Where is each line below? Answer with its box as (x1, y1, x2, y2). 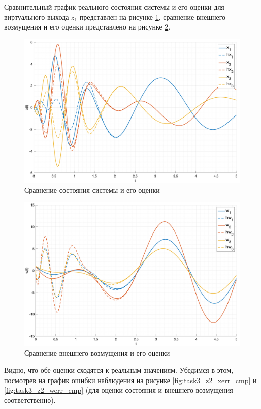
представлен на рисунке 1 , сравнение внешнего (79, 11, 226, 22)
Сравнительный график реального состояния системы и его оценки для (4, 2, 224, 12)
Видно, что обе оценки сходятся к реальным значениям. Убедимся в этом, (4, 364, 234, 375)
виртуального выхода (4, 11, 69, 22)
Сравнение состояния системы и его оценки (24, 184, 160, 195)
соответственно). (4, 394, 56, 405)
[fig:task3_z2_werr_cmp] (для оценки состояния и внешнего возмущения (4, 385, 233, 395)
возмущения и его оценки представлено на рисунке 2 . (4, 21, 171, 32)
